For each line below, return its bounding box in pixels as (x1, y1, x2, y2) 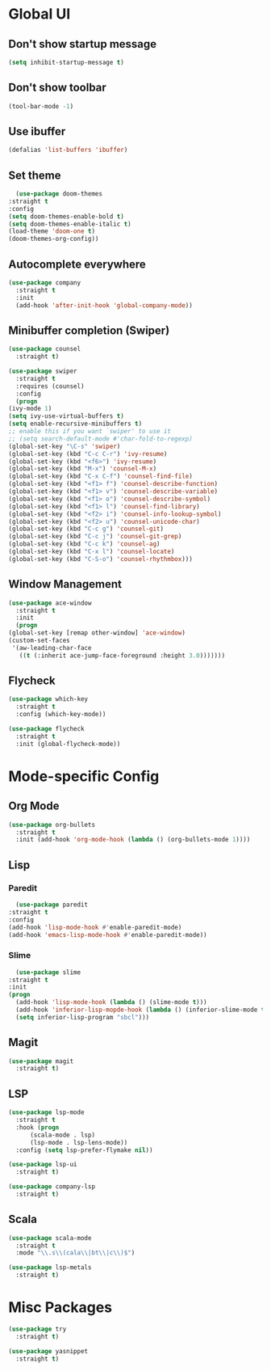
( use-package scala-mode (8, 1234, 92, 1242)
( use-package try (8, 1325, 67, 1334)
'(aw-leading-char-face (11, 643, 92, 652)
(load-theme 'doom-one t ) (8, 227, 95, 235)
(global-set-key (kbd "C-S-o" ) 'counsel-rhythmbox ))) (8, 555, 194, 563)
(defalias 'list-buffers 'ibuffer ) (8, 146, 128, 154)
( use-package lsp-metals (8, 1263, 92, 1272)
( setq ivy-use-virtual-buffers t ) (8, 412, 125, 420)
